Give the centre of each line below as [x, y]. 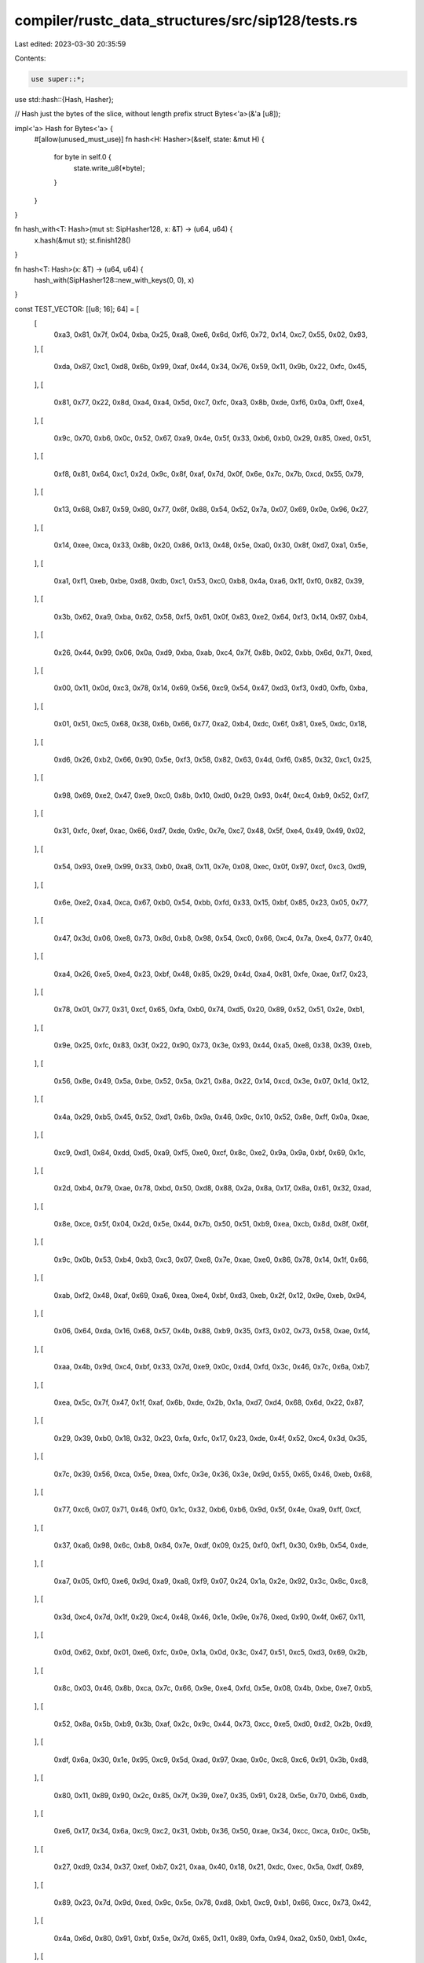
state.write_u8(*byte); [109, 168]
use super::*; [58, 79]
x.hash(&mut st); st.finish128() [82, 240]
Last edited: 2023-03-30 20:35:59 [70, 44]
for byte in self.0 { [82, 157]
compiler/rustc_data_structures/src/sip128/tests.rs [186, 20]
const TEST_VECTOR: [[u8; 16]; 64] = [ [77, 309]
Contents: [30, 58]
